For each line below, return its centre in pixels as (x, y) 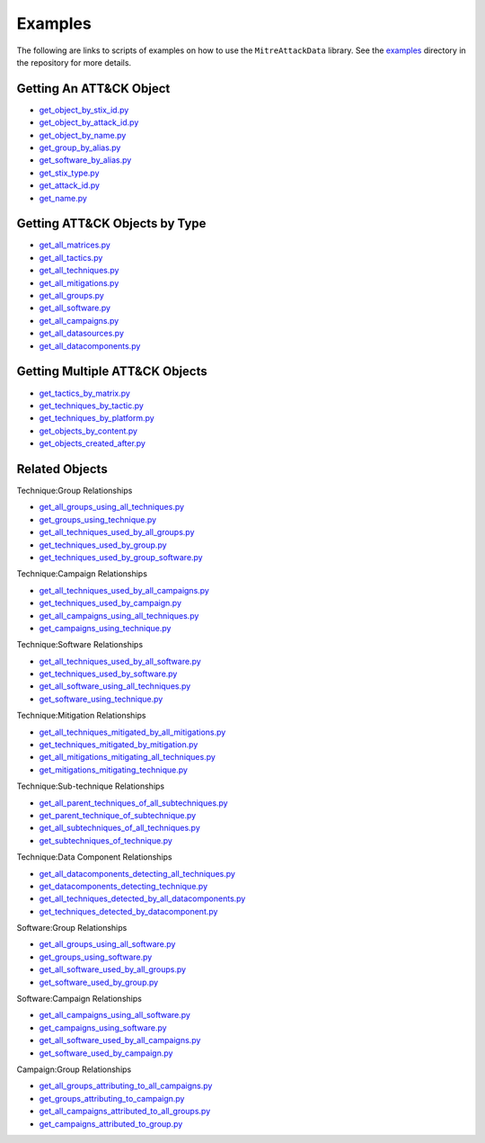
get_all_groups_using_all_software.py (107, 944)
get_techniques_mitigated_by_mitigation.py (119, 745)
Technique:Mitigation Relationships (81, 716)
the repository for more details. (74, 62)
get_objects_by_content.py (88, 431)
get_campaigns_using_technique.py (105, 628)
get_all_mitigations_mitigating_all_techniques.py (127, 757)
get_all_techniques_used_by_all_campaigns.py (124, 590)
